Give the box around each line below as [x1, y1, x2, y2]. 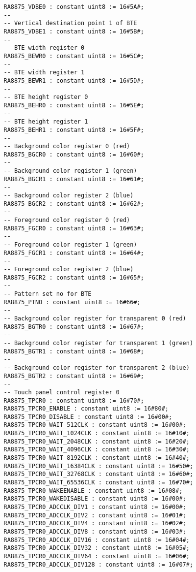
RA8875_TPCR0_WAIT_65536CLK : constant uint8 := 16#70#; [3, 479, 194, 486]
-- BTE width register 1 [3, 69, 85, 76]
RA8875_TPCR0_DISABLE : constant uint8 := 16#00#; [3, 413, 172, 420]
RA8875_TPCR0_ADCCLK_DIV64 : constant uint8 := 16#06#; [3, 552, 190, 560]
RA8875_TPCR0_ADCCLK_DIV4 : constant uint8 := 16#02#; [3, 520, 186, 527]
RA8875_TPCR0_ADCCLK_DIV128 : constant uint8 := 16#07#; [3, 561, 194, 568]
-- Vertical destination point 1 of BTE [3, 20, 137, 27]
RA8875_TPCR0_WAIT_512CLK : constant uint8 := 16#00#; [3, 421, 186, 429]
